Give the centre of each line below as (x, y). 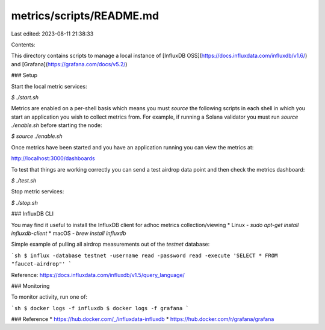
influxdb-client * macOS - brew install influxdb (69, 233)
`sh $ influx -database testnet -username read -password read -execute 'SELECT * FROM (144, 255)
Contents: (23, 45)
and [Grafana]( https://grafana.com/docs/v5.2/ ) (69, 64)
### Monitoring (30, 285)
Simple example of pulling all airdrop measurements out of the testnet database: (110, 244)
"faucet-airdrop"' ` (42, 264)
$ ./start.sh (25, 97)
